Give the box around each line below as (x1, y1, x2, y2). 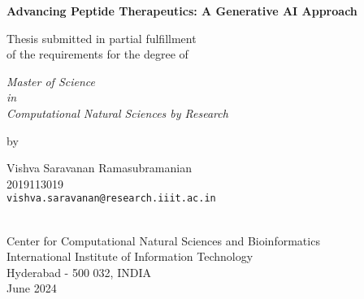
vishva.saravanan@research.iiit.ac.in (6, 193, 216, 205)
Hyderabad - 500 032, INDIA (6, 263, 151, 280)
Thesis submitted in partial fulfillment (6, 29, 197, 46)
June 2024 (6, 279, 57, 297)
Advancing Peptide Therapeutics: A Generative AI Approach (6, 2, 357, 19)
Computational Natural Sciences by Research (6, 104, 228, 121)
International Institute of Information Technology (6, 248, 253, 265)
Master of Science (6, 72, 95, 89)
